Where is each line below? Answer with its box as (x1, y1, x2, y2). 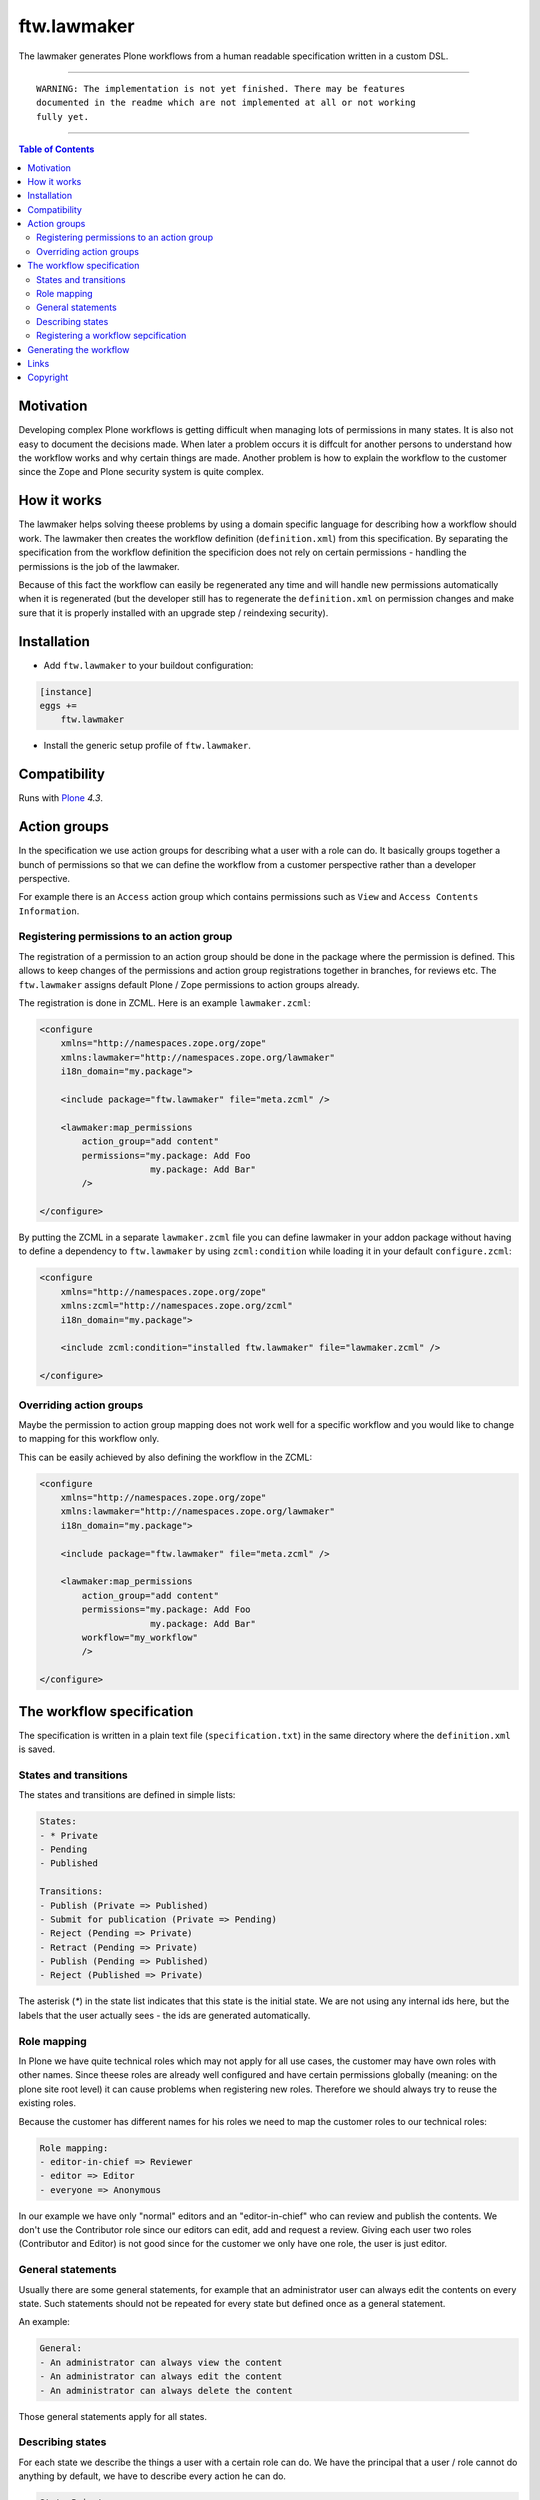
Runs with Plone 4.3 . (18, 792, 104, 804)
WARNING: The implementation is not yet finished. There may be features (36, 83, 406, 94)
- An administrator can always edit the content (39, 2371, 283, 2382)
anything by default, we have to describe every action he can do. (18, 2470, 287, 2482)
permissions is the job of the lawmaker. (18, 560, 180, 572)
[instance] (39, 686, 93, 697)
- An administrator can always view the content (39, 2356, 283, 2368)
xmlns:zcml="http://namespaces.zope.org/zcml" (60, 1300, 294, 1312)
